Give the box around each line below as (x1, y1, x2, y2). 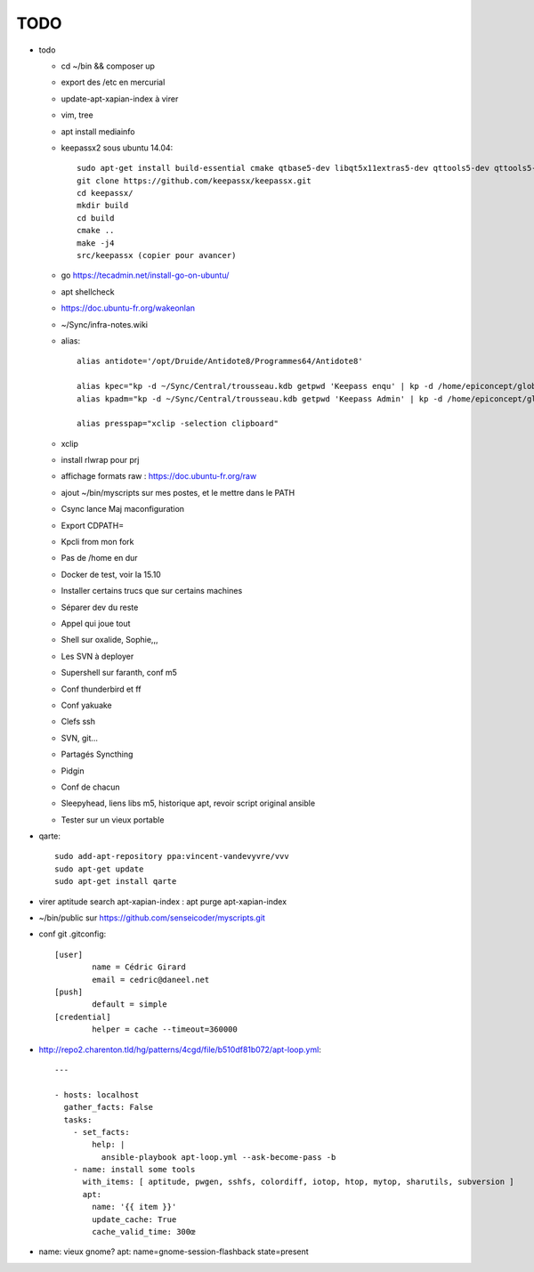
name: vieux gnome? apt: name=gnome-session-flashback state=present (38, 1246, 309, 1257)
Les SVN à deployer (61, 651, 134, 661)
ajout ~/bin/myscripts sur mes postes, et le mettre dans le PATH (61, 487, 295, 498)
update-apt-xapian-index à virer (61, 93, 179, 104)
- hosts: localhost (54, 1090, 140, 1099)
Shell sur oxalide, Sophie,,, (61, 635, 158, 645)
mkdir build (77, 200, 129, 211)
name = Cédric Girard (92, 962, 187, 972)
